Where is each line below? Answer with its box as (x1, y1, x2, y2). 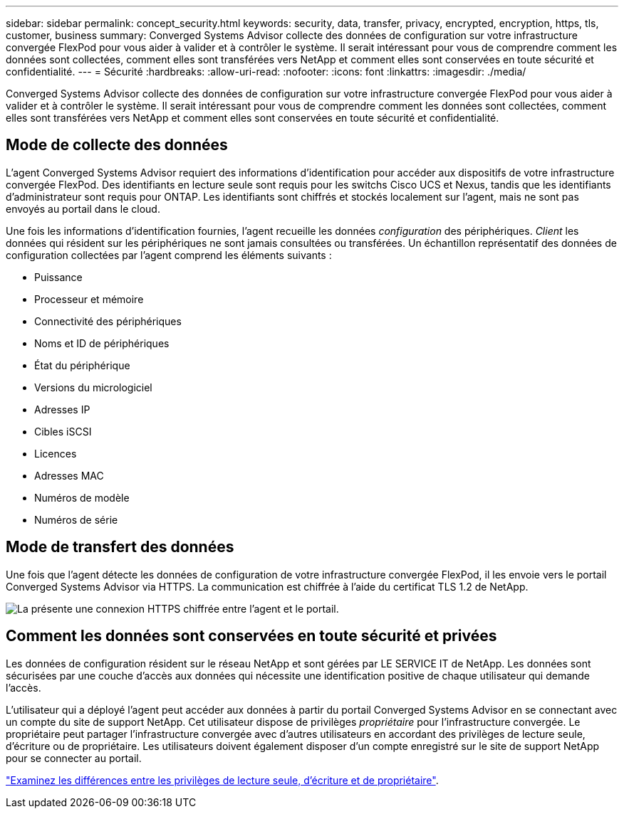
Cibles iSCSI (34, 425, 92, 438)
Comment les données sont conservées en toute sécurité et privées (6, 627, 497, 645)
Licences (34, 447, 77, 460)
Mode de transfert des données (6, 538, 234, 556)
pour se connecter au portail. (6, 751, 142, 764)
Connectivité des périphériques (34, 314, 182, 327)
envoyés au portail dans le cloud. (6, 202, 160, 215)
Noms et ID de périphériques (34, 337, 170, 349)
